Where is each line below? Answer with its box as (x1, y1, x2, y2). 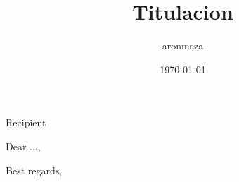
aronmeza (162, 38, 204, 53)
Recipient (6, 115, 46, 130)
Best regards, (6, 162, 63, 177)
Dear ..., (6, 138, 41, 153)
